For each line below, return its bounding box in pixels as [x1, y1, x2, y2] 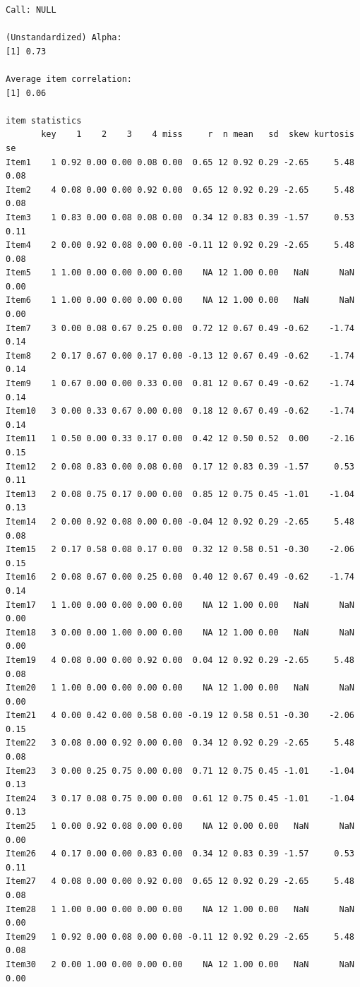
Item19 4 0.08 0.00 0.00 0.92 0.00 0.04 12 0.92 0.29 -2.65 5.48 [6, 654, 354, 665]
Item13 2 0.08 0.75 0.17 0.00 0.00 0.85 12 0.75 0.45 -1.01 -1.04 [6, 489, 354, 499]
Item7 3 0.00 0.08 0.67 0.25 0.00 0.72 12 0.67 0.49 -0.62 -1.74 [6, 323, 354, 333]
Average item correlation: [6, 73, 132, 84]
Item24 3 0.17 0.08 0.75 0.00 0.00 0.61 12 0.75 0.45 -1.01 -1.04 [6, 793, 354, 803]
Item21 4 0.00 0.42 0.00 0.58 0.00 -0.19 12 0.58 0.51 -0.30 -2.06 [6, 710, 354, 721]
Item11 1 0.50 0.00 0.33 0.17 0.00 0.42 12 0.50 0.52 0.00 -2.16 [6, 433, 354, 444]
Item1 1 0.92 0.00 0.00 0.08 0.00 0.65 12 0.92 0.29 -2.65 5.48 [6, 157, 354, 167]
